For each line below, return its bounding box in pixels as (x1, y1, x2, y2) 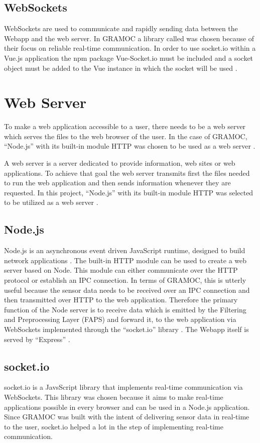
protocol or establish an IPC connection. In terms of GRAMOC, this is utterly (4, 275, 246, 285)
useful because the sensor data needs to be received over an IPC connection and (4, 284, 250, 295)
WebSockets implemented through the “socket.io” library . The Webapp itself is (4, 324, 249, 334)
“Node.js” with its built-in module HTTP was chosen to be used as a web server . (4, 141, 255, 151)
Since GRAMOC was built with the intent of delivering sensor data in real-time (4, 411, 249, 422)
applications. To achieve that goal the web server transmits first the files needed (4, 167, 250, 178)
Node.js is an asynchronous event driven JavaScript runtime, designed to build (4, 245, 245, 256)
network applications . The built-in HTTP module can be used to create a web (4, 255, 247, 265)
